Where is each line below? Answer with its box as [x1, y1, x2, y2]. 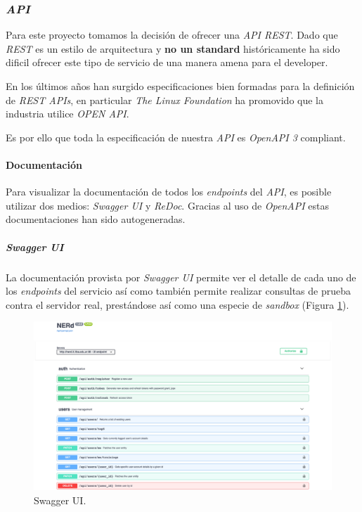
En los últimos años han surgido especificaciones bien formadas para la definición [6, 79, 355, 93]
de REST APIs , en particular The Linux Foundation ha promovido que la [6, 92, 323, 107]
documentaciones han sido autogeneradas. [6, 212, 186, 226]
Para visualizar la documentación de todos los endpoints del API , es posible [6, 184, 332, 199]
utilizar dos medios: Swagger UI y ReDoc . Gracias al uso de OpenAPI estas [6, 198, 329, 212]
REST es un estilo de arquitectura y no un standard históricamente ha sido [6, 41, 340, 56]
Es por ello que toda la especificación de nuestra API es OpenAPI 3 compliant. [6, 129, 346, 144]
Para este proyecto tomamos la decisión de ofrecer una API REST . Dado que [6, 27, 338, 42]
